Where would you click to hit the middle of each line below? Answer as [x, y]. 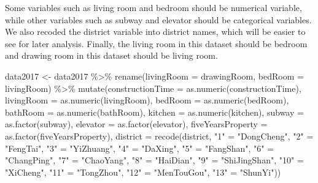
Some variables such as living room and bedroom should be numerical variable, [153, 7]
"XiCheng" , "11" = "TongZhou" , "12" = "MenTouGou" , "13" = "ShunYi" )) [143, 172]
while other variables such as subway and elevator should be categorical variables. [158, 19]
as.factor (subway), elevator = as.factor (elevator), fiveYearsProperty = [136, 124]
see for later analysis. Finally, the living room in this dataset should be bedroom [156, 43]
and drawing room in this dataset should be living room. [111, 55]
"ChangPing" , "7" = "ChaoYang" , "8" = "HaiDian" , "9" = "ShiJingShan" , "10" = [154, 160]
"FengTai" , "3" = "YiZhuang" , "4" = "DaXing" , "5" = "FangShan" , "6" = [140, 148]
